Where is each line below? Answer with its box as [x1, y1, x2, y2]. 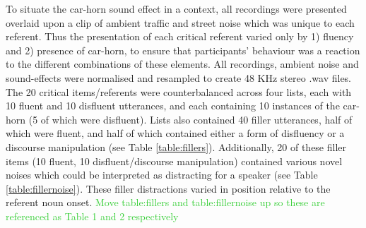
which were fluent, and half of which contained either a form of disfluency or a [6, 126, 345, 140]
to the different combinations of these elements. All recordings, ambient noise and [6, 56, 359, 71]
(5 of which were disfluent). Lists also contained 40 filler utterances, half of [28, 112, 353, 126]
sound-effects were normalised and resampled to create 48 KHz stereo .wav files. [6, 70, 352, 85]
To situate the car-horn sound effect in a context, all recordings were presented [6, 1, 347, 16]
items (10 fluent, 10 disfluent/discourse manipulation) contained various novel [6, 153, 343, 168]
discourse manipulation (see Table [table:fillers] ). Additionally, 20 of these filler [6, 139, 347, 154]
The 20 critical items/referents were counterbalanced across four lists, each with [6, 84, 352, 99]
